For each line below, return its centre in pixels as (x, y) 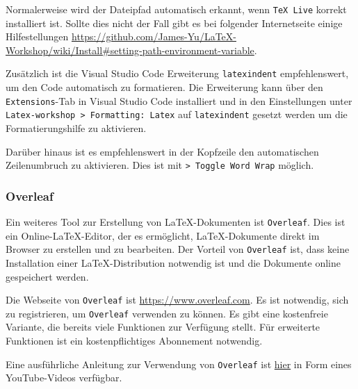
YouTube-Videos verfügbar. (64, 378)
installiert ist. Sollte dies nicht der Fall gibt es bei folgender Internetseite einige (174, 23)
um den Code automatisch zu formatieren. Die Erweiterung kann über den (164, 87)
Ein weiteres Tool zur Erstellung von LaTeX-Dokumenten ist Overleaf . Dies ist (176, 222)
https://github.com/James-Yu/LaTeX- (154, 36)
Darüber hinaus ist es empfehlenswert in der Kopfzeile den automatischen (162, 151)
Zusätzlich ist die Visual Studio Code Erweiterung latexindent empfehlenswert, (177, 73)
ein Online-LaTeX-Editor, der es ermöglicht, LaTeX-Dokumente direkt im (163, 235)
